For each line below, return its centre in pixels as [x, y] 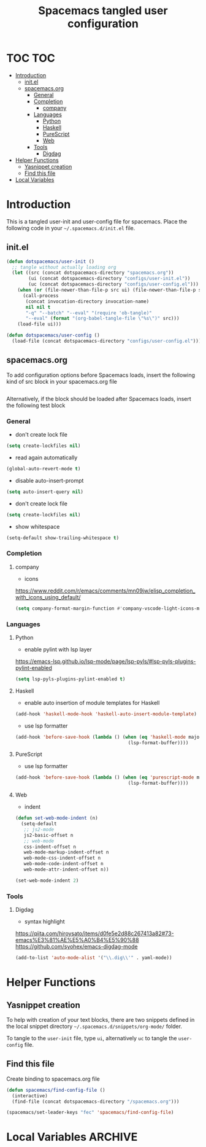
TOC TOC [31, 58]
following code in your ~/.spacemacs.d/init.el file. [71, 228]
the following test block [36, 405]
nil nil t [38, 307]
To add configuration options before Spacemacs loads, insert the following [101, 375]
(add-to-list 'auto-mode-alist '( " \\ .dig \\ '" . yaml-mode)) [93, 958]
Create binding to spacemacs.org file [53, 1079]
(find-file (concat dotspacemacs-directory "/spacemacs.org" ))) [96, 1102]
